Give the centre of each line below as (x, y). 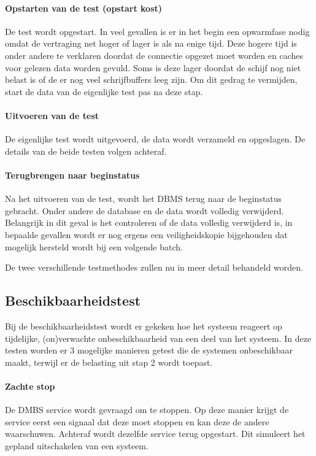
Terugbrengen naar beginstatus (72, 175)
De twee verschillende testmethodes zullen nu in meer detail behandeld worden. (154, 267)
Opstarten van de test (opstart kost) (84, 8)
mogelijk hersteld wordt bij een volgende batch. (94, 246)
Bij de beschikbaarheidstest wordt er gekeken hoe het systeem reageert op (144, 326)
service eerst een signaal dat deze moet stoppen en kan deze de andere (137, 421)
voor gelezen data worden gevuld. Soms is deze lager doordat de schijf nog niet (153, 67)
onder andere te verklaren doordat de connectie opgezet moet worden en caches (154, 55)
